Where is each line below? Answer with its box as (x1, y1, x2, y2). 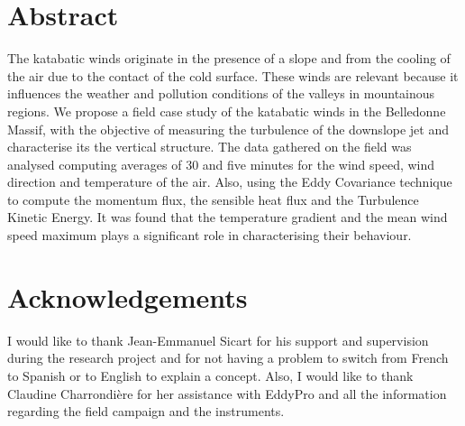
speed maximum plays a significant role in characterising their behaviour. (7, 226, 412, 245)
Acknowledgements (7, 278, 248, 315)
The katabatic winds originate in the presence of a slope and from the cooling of (7, 49, 451, 68)
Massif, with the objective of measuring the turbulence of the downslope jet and (7, 119, 450, 138)
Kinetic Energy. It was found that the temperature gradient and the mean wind (7, 208, 448, 227)
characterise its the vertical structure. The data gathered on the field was (7, 137, 412, 156)
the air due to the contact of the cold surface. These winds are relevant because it (7, 66, 459, 85)
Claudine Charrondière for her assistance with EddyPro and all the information (7, 384, 447, 403)
